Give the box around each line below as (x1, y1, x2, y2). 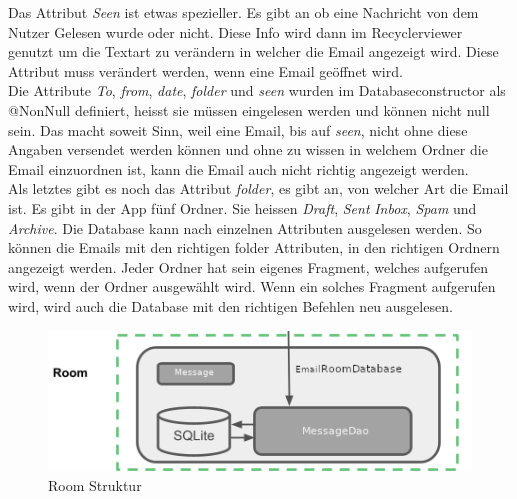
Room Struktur (48, 474, 142, 495)
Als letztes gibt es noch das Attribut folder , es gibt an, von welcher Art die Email (8, 178, 509, 199)
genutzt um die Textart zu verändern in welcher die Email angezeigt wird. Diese (8, 41, 499, 62)
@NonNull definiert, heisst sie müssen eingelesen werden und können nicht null (8, 99, 490, 120)
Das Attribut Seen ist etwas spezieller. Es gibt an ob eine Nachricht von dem (8, 2, 479, 22)
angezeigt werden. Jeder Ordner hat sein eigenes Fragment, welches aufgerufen (8, 256, 488, 277)
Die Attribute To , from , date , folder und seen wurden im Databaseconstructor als (8, 80, 506, 101)
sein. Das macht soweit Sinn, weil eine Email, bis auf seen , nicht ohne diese (8, 119, 468, 140)
